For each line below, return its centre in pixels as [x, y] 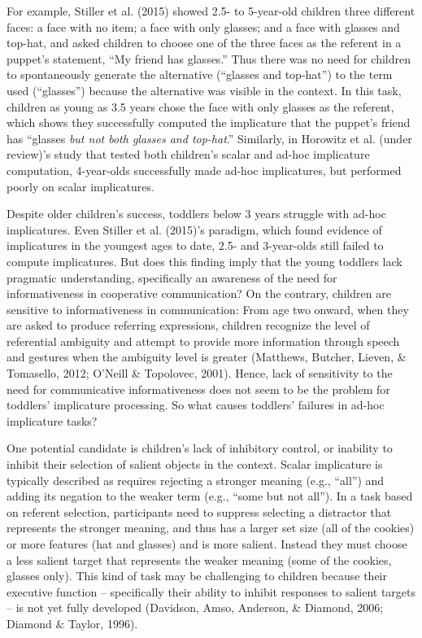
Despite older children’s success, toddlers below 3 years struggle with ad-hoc [196, 214]
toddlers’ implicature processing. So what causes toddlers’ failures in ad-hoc [196, 405]
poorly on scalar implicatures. [80, 186]
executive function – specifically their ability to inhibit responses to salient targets [211, 591]
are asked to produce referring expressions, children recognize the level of [188, 325]
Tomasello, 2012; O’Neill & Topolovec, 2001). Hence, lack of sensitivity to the [200, 373]
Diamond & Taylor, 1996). [72, 623]
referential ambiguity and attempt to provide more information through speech [203, 341]
